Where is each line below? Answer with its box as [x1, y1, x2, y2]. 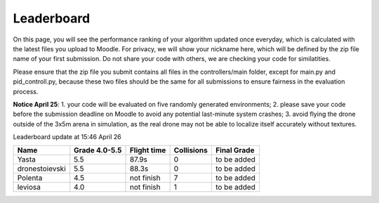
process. [13, 87, 39, 96]
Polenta [17, 173, 43, 183]
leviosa [17, 183, 41, 192]
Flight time [129, 145, 166, 155]
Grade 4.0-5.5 [74, 145, 122, 155]
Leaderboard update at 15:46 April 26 [13, 133, 122, 141]
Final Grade [215, 145, 255, 155]
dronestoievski [17, 164, 66, 173]
